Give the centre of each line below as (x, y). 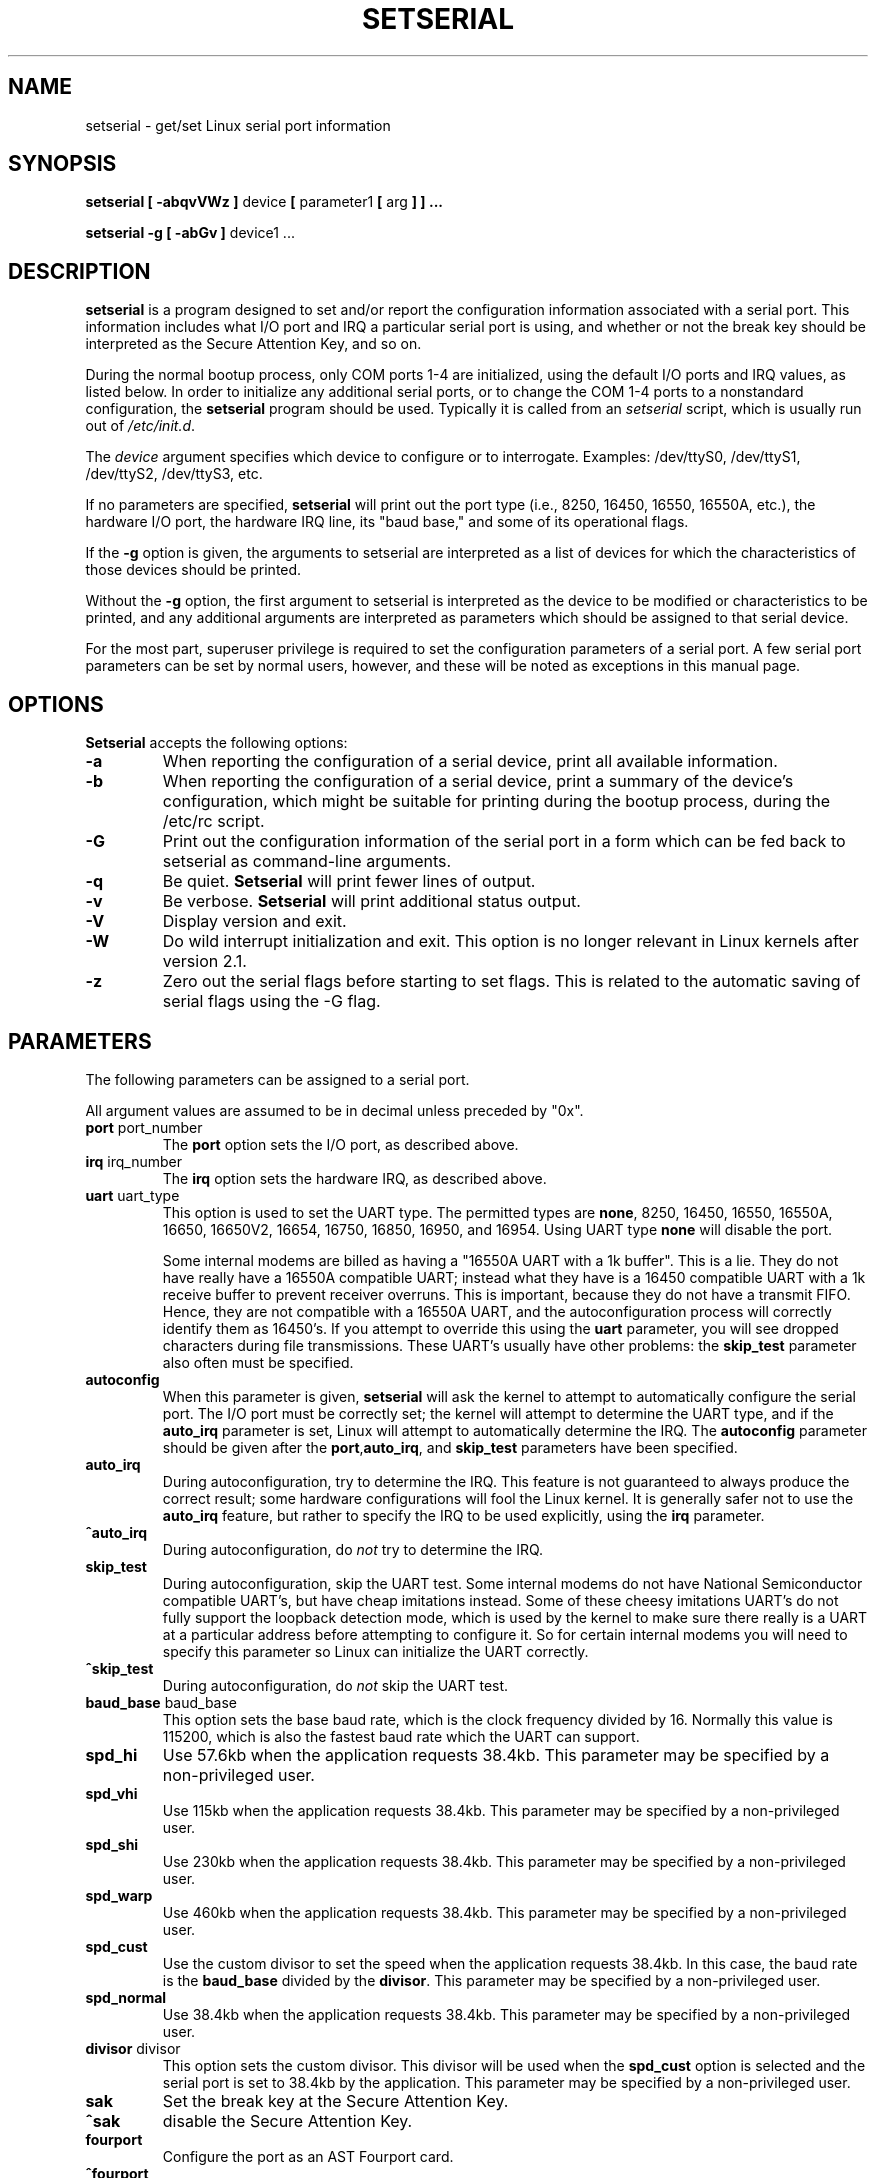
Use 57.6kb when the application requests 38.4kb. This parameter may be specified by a (496, 1754)
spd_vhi (111, 1793)
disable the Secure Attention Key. (287, 2120)
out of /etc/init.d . (140, 426)
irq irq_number (133, 1161)
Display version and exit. (254, 921)
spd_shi (112, 1844)
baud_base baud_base (161, 1702)
